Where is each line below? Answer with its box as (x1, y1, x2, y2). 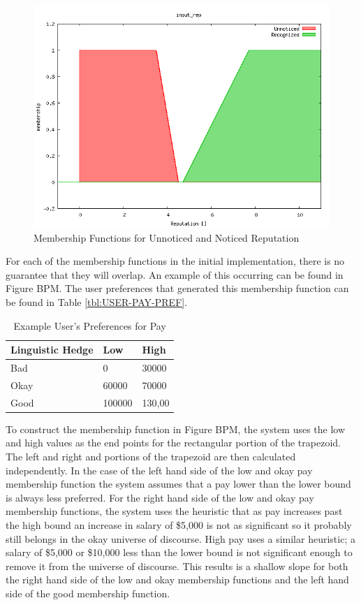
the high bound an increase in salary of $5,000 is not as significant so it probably (6, 517, 352, 532)
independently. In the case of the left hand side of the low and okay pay (6, 462, 313, 477)
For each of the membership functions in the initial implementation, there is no (6, 254, 345, 268)
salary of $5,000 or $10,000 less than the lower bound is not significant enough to (6, 545, 353, 560)
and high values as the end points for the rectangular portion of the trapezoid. (6, 435, 341, 450)
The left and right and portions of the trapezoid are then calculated (6, 449, 296, 463)
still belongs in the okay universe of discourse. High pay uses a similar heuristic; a (6, 531, 355, 546)
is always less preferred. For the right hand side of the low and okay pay (6, 490, 314, 504)
